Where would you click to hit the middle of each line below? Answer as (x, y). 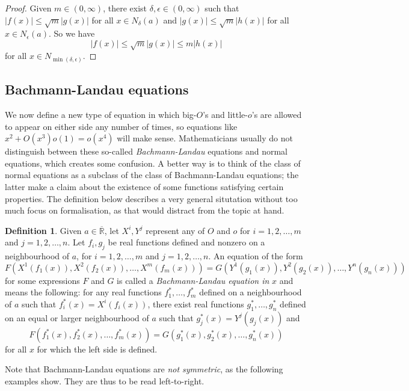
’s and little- (225, 115)
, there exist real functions (196, 303)
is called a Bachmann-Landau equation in (193, 280)
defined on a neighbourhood (251, 292)
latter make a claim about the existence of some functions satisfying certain (144, 187)
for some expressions (42, 280)
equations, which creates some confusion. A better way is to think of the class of (153, 163)
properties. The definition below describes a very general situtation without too (151, 198)
